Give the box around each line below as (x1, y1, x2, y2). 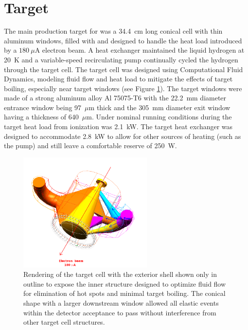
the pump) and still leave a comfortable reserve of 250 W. (4, 140, 177, 151)
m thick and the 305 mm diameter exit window (89, 102, 230, 112)
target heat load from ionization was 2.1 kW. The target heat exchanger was (4, 121, 233, 132)
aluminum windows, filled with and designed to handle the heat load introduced (4, 35, 242, 45)
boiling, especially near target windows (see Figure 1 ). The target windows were (4, 83, 242, 93)
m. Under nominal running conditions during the (86, 112, 232, 122)
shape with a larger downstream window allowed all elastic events (23, 298, 219, 308)
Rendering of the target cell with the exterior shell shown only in (23, 269, 217, 279)
